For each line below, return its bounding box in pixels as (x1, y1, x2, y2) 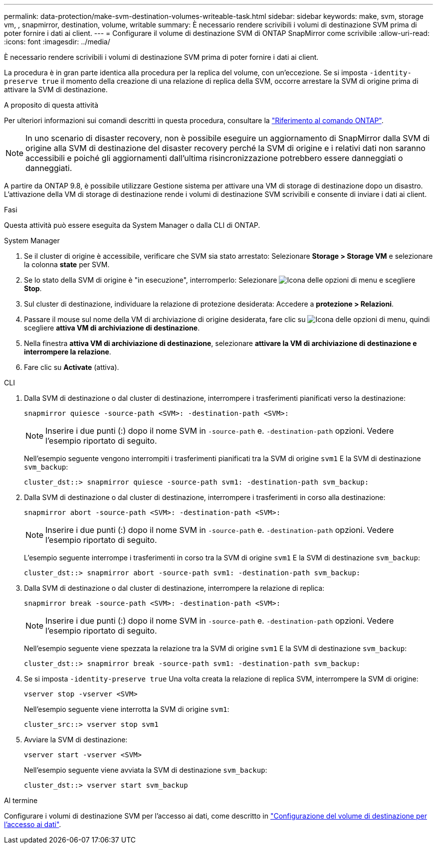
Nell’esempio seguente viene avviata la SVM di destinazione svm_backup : (24, 766, 267, 774)
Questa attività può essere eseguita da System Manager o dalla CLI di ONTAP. (4, 221, 260, 229)
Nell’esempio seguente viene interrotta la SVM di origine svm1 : (24, 705, 229, 713)
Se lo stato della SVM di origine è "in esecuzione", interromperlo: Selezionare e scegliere (24, 276, 416, 284)
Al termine (4, 796, 38, 805)
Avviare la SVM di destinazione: (24, 735, 128, 744)
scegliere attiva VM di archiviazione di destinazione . (24, 324, 200, 332)
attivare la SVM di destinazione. (4, 85, 108, 94)
